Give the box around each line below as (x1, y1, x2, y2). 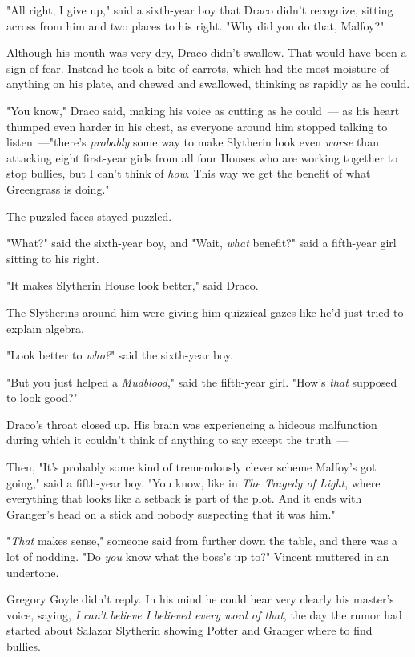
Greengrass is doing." (6, 180, 110, 197)
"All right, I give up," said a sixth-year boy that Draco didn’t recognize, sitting (6, 2, 393, 18)
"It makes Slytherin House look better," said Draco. (6, 277, 259, 294)
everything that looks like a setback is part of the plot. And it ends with (6, 490, 362, 507)
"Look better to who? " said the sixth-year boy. (6, 347, 233, 363)
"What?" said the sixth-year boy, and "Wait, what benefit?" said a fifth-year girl (6, 234, 397, 251)
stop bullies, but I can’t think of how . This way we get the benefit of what (6, 165, 371, 182)
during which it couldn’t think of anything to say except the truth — (6, 431, 349, 448)
